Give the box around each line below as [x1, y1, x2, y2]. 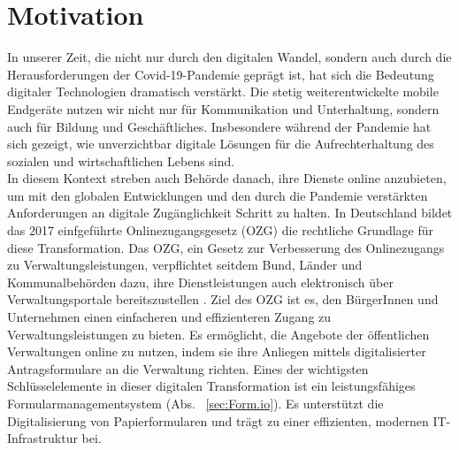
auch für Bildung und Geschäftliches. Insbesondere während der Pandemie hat [7, 117, 432, 135]
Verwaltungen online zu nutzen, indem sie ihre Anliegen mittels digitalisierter [7, 342, 426, 361]
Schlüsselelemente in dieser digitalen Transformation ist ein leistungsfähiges [7, 377, 416, 395]
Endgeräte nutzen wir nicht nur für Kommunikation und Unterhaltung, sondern [7, 99, 440, 118]
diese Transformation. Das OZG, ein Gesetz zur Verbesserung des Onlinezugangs [7, 238, 445, 256]
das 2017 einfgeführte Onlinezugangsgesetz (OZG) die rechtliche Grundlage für [7, 221, 434, 240]
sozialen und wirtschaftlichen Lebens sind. [7, 151, 235, 170]
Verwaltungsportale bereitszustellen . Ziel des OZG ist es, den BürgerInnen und [7, 290, 439, 309]
